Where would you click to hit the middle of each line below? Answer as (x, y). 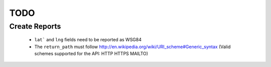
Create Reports (35, 26)
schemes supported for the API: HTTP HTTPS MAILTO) (91, 53)
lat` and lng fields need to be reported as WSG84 (88, 40)
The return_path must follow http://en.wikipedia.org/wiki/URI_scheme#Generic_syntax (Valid (132, 47)
